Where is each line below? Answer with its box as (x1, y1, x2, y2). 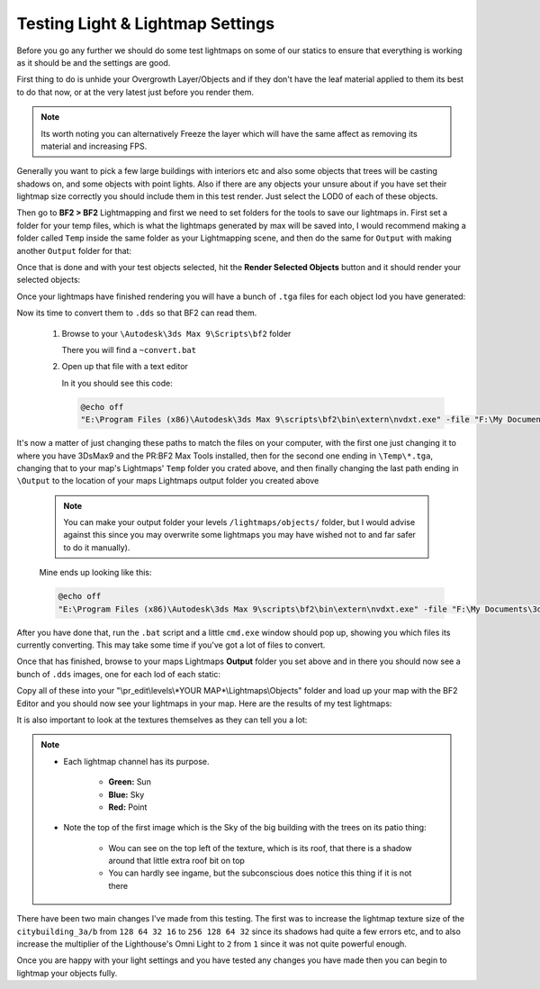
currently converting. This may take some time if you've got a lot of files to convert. (16, 640, 326, 650)
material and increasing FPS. (40, 141, 148, 151)
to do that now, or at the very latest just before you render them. (16, 86, 255, 97)
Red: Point (108, 802, 148, 812)
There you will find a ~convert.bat (61, 344, 197, 355)
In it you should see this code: (61, 377, 173, 388)
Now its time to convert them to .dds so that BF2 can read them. (16, 307, 257, 319)
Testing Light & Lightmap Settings (16, 14, 274, 33)
